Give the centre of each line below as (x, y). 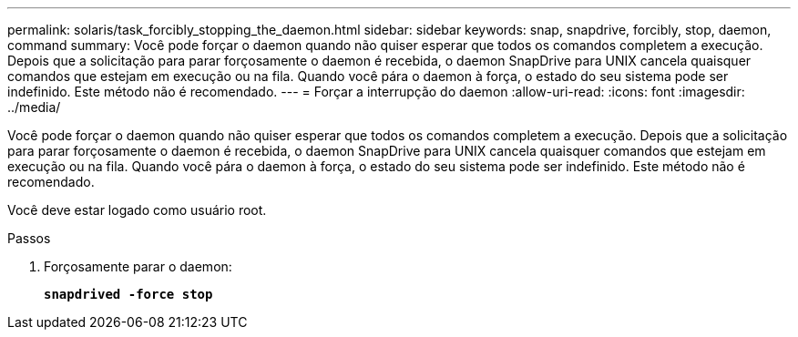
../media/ (34, 107)
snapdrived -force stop (128, 294)
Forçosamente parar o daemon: (138, 266)
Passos (29, 238)
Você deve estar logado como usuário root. (137, 210)
